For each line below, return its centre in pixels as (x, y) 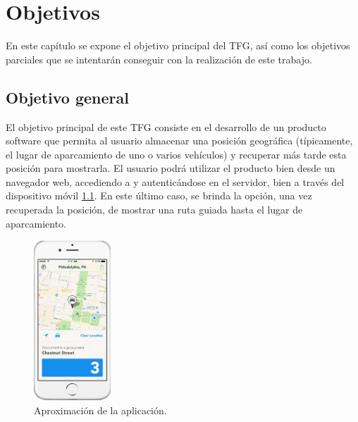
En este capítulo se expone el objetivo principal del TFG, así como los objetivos (178, 45)
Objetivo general (67, 97)
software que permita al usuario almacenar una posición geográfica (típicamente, (179, 141)
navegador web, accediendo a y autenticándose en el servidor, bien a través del (175, 181)
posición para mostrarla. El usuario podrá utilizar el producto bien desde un (171, 168)
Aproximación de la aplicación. (100, 410)
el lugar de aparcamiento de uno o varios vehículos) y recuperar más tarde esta (176, 154)
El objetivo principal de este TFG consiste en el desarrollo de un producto (166, 126)
